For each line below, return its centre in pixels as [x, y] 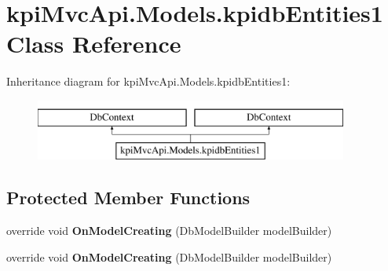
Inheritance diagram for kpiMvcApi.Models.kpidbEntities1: [148, 81]
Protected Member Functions [128, 198]
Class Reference [94, 44]
